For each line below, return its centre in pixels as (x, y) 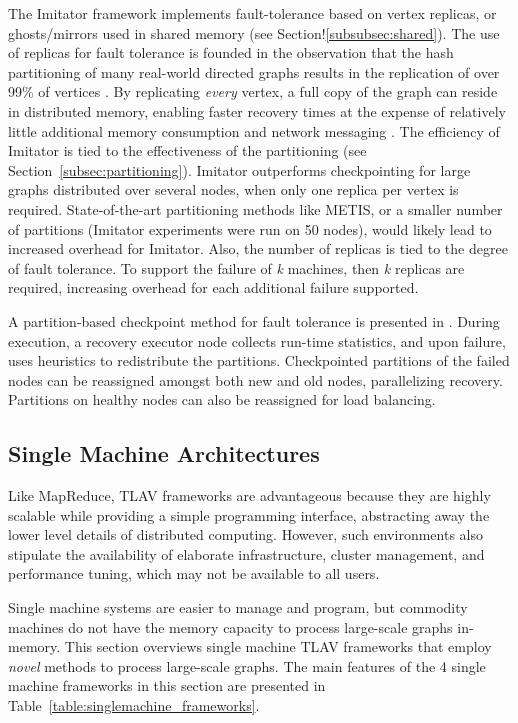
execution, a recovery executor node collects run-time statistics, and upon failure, (257, 340)
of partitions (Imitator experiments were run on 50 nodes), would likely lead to (250, 228)
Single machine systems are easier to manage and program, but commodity (238, 607)
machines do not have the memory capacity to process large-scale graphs (230, 626)
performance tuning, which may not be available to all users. (194, 573)
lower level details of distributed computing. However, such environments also (245, 534)
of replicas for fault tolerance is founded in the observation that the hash (231, 52)
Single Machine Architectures (164, 453)
